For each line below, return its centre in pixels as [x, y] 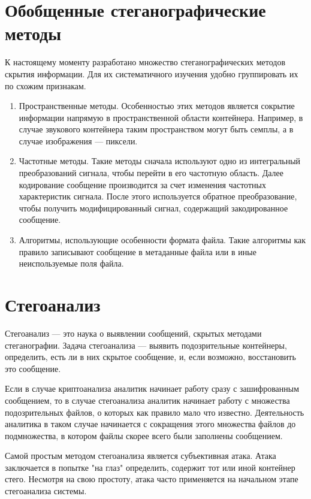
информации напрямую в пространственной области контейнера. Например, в [161, 117]
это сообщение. [33, 368]
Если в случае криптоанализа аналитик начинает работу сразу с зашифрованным [152, 388]
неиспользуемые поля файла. [71, 263]
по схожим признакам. [46, 85]
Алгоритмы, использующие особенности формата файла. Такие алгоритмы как [162, 240]
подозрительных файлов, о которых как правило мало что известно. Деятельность [155, 412]
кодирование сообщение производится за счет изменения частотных [142, 184]
